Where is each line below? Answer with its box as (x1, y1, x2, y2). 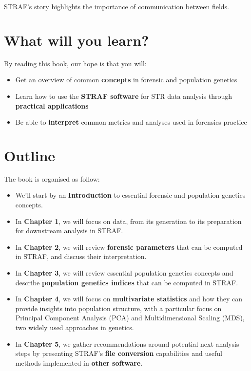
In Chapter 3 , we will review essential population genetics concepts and (15, 267, 233, 278)
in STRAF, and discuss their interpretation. (15, 251, 147, 261)
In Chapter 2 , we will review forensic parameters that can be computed (15, 241, 243, 252)
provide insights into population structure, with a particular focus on (15, 303, 222, 313)
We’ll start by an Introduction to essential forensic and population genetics (15, 190, 246, 200)
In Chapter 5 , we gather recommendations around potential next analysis (15, 338, 239, 349)
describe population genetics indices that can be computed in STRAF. (15, 277, 238, 287)
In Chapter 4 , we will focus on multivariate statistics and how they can (15, 294, 243, 304)
